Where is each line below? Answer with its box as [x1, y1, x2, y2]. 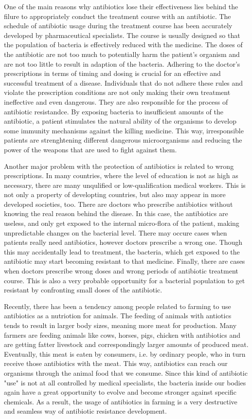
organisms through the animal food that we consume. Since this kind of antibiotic [4, 367, 248, 378]
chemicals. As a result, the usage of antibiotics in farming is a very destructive [4, 396, 237, 406]
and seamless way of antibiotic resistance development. [4, 406, 167, 416]
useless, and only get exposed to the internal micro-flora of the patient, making [4, 218, 239, 228]
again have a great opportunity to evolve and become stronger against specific [4, 387, 236, 397]
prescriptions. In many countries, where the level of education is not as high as [4, 170, 238, 181]
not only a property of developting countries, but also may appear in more [4, 189, 226, 200]
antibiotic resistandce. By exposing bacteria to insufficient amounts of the [4, 106, 223, 116]
